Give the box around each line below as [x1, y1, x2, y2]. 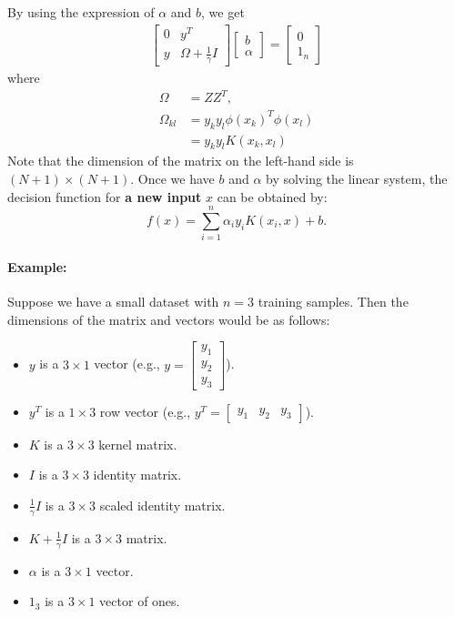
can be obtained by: [217, 187, 328, 206]
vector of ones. [99, 592, 180, 611]
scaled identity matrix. [99, 495, 226, 514]
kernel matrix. [98, 434, 177, 453]
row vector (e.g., [99, 401, 191, 420]
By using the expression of [7, 3, 155, 21]
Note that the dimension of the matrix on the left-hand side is [7, 151, 354, 170]
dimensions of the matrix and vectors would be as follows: [7, 309, 330, 329]
